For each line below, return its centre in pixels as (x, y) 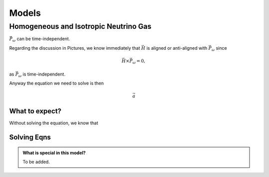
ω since (219, 48)
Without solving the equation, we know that (54, 123)
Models (25, 13)
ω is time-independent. (42, 75)
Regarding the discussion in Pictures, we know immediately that (75, 48)
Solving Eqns (30, 137)
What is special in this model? (54, 153)
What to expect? (35, 111)
